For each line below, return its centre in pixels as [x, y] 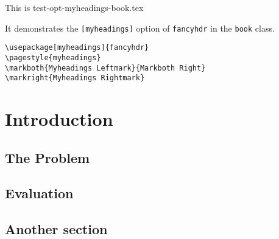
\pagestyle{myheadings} [53, 57]
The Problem [48, 157]
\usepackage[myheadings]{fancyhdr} [77, 48]
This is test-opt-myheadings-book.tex [74, 7]
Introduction [59, 119]
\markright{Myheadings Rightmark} [75, 78]
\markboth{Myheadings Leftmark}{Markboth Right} [105, 68]
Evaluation [39, 193]
